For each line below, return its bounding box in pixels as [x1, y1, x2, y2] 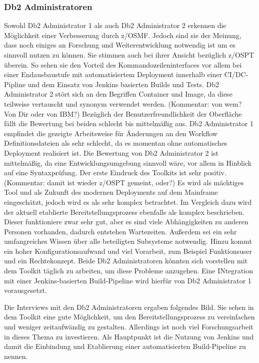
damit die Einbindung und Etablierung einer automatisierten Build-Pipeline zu [4, 341, 246, 351]
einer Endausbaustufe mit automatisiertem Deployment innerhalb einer [4, 69, 222, 80]
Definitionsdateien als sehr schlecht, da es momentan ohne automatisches [4, 138, 227, 148]
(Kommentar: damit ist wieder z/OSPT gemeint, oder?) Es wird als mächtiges [4, 177, 244, 187]
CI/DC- [224, 69, 248, 80]
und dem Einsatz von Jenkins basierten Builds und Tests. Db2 [27, 79, 219, 89]
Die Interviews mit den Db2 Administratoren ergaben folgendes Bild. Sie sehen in [4, 301, 254, 312]
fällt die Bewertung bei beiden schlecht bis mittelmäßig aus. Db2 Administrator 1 [4, 118, 253, 129]
